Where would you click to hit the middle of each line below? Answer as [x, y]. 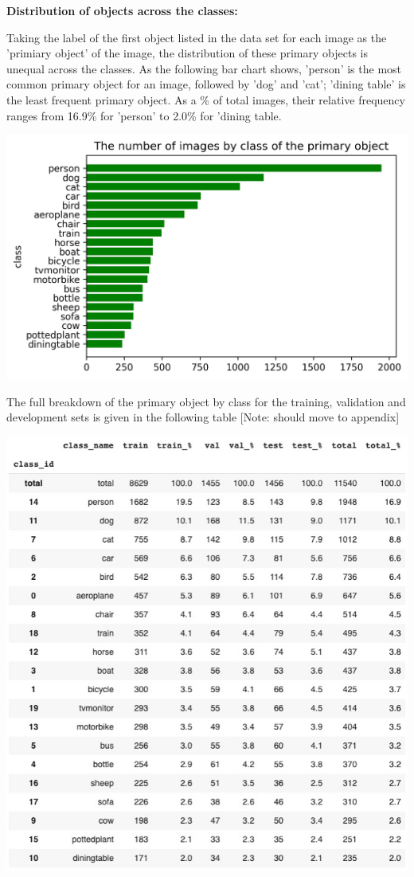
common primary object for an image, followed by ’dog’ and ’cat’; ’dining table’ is [206, 84]
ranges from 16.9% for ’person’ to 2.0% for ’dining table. [144, 115]
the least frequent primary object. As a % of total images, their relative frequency [206, 99]
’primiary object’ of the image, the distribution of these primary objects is [187, 53]
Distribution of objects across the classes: [122, 10]
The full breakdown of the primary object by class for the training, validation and [206, 401]
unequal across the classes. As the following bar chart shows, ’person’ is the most [204, 68]
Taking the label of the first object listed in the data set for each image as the [197, 37]
